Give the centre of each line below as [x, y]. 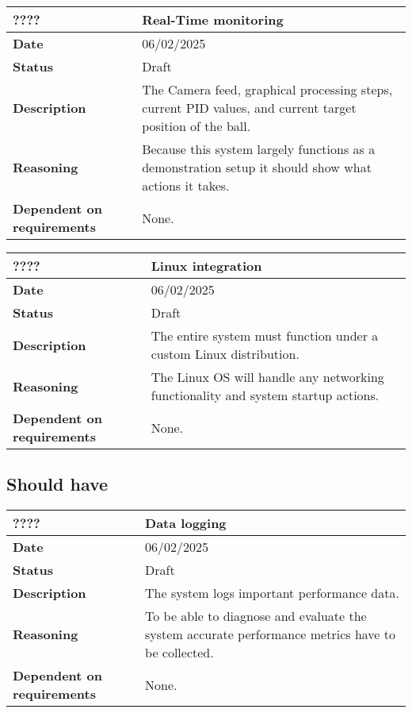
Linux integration [206, 266]
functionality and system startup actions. [265, 395]
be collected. [179, 653]
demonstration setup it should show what [257, 167]
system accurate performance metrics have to [270, 634]
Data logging [186, 523]
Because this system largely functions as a [259, 149]
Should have [57, 484]
